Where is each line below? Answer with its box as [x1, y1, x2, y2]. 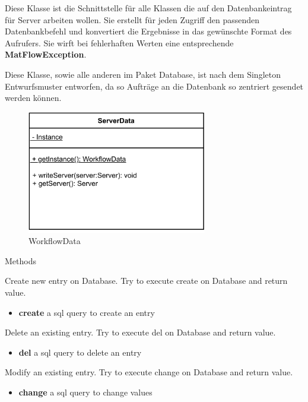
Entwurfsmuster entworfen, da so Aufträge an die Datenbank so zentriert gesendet [5, 80, 304, 92]
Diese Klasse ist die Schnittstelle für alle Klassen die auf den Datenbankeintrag [5, 2, 292, 14]
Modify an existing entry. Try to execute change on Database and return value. [5, 366, 293, 378]
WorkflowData [28, 235, 81, 247]
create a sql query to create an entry [18, 306, 155, 318]
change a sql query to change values [18, 385, 153, 398]
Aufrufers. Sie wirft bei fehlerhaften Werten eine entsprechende [5, 36, 234, 49]
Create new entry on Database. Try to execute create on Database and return [5, 274, 288, 287]
